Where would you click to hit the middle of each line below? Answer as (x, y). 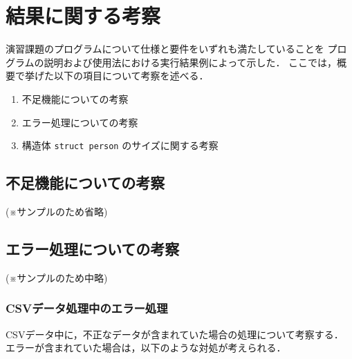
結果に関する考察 (83, 16)
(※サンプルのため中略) (57, 277)
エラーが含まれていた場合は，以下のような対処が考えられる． (146, 348)
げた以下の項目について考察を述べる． (121, 76)
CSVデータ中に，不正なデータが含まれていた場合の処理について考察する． (175, 334)
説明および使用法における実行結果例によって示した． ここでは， (191, 62)
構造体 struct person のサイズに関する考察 (120, 145)
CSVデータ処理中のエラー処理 (87, 308)
